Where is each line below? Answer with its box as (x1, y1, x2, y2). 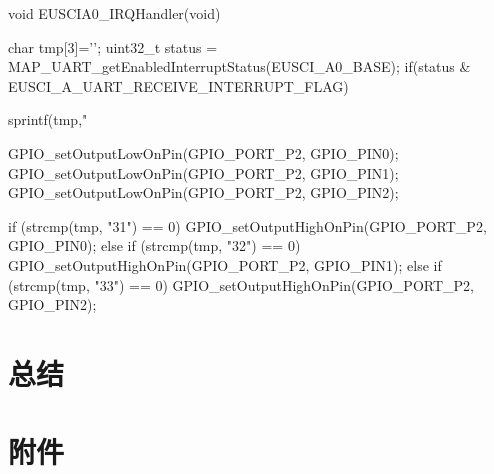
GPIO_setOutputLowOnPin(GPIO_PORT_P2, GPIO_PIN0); (8, 142, 399, 163)
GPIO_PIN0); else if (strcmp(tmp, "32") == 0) (8, 235, 301, 256)
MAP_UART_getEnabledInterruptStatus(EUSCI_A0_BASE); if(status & (8, 56, 471, 77)
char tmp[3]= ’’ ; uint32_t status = (8, 36, 218, 57)
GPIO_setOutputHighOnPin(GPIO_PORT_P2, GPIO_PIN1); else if (8, 254, 442, 275)
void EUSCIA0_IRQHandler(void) (8, 3, 221, 23)
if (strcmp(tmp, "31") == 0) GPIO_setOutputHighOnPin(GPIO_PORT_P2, (8, 215, 487, 236)
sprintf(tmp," (8, 109, 88, 130)
